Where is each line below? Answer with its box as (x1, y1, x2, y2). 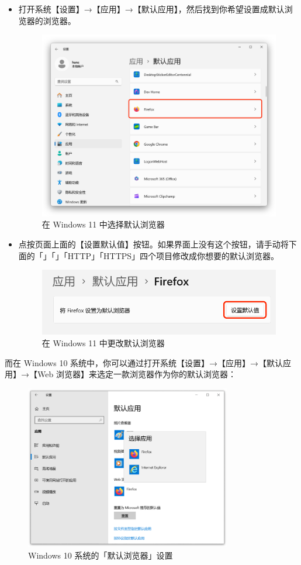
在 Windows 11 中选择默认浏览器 (41, 218, 165, 230)
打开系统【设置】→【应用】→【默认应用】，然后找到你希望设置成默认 (18, 3, 285, 15)
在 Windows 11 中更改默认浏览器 (41, 336, 165, 349)
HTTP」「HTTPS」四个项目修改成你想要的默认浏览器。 (67, 249, 279, 261)
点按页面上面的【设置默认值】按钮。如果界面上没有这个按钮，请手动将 (18, 238, 289, 250)
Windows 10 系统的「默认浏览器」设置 (28, 549, 173, 561)
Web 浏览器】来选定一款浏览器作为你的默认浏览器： (37, 368, 236, 380)
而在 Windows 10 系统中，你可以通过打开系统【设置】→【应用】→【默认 (5, 356, 283, 368)
